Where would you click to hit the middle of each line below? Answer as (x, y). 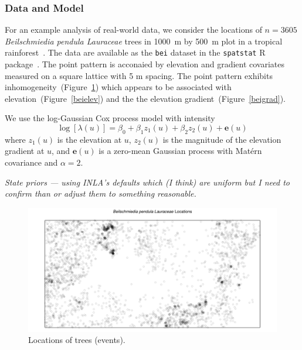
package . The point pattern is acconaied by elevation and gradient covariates (145, 64)
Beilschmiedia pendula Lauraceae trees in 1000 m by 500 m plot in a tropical (144, 41)
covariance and (31, 162)
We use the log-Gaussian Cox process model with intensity (110, 118)
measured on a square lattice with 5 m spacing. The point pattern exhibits (139, 75)
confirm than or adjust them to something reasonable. (101, 193)
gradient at (25, 151)
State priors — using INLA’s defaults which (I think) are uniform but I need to (147, 182)
